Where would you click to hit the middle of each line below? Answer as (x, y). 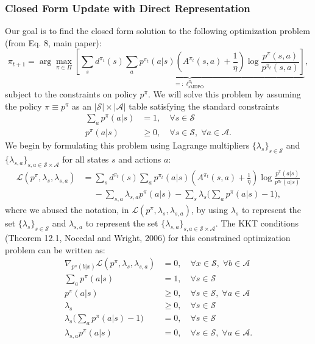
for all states (86, 159)
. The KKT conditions (257, 223)
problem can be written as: (55, 249)
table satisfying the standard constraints (204, 106)
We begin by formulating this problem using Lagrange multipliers (127, 145)
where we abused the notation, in (67, 210)
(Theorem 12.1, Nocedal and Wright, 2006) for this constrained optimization (148, 238)
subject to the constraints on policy (71, 94)
